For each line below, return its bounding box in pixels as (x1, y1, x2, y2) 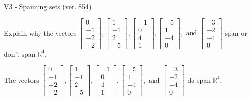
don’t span (4, 48, 36, 58)
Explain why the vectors (4, 28, 77, 38)
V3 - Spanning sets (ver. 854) (4, 1, 92, 11)
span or (225, 28, 247, 38)
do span (187, 74, 211, 85)
